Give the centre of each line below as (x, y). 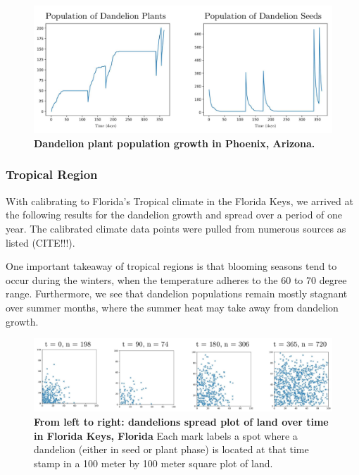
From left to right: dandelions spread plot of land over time (181, 422)
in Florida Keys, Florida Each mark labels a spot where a (166, 435)
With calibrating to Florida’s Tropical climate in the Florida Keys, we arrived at (179, 201)
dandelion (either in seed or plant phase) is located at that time (171, 449)
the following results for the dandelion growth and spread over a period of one (174, 215)
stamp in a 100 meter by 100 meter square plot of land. (153, 463)
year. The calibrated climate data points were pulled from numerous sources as (176, 228)
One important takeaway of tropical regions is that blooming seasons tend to (171, 266)
